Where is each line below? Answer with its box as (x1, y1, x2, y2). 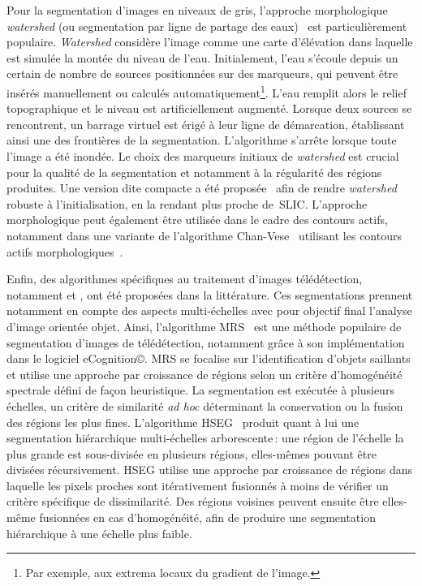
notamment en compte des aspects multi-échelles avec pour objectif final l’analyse (6, 302, 412, 319)
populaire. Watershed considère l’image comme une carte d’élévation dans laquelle (6, 33, 413, 50)
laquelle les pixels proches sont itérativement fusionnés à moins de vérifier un (6, 476, 389, 493)
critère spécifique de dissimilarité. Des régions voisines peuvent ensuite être (6, 493, 379, 510)
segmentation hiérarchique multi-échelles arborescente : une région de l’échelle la (6, 429, 404, 446)
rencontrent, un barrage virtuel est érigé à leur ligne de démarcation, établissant (6, 115, 405, 132)
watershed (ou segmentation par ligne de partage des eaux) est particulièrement (6, 17, 407, 34)
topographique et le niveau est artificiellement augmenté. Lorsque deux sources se (6, 100, 412, 117)
